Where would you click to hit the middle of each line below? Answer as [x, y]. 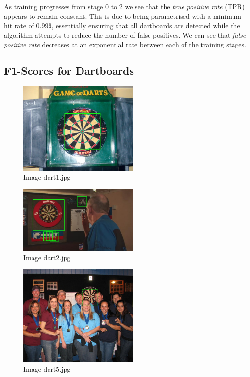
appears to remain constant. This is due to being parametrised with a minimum [123, 16]
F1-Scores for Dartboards [69, 71]
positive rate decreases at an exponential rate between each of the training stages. [125, 44]
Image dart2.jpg [47, 258]
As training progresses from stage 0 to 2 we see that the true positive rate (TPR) [124, 6]
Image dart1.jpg [47, 177]
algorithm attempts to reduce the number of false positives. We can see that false [125, 35]
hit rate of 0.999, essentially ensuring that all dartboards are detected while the [122, 25]
